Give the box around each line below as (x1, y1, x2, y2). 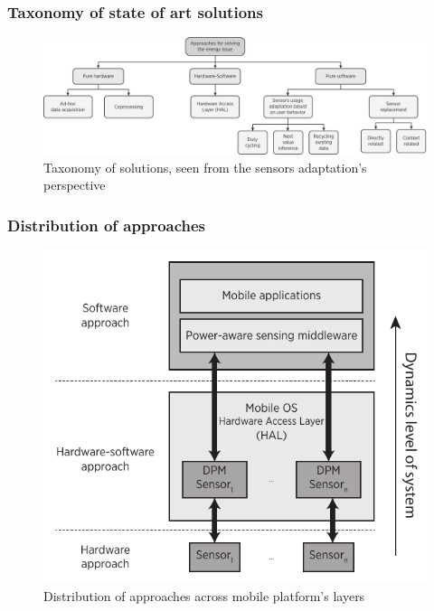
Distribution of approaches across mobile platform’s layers (43, 586, 365, 605)
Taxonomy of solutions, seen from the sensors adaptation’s (43, 157, 367, 176)
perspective (43, 175, 106, 194)
